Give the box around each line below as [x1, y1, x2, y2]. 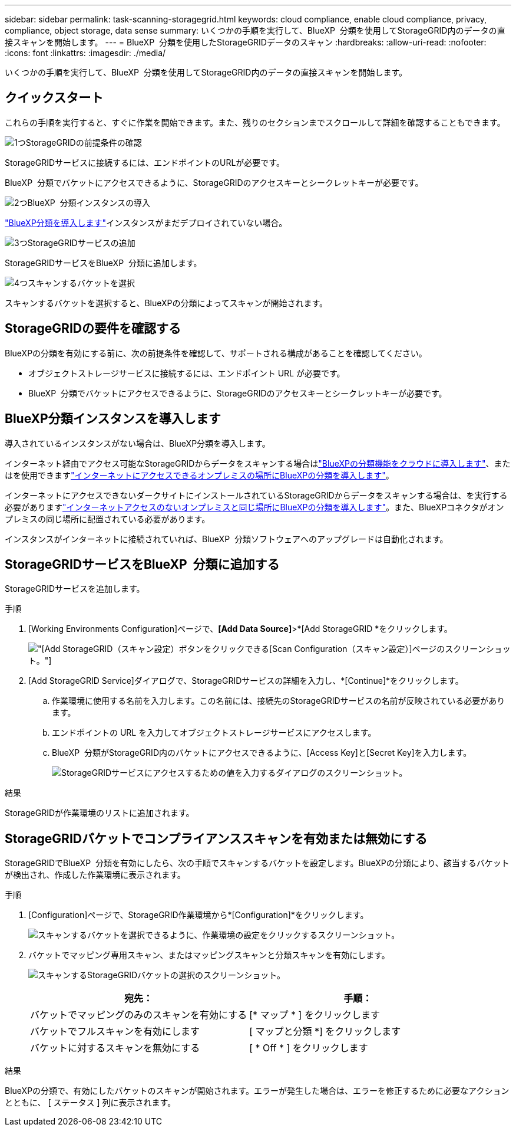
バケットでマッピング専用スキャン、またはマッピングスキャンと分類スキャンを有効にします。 [28, 950, 390, 960]
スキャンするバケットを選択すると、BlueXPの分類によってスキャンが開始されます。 [5, 297, 328, 308]
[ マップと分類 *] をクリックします [249, 1025, 401, 1038]
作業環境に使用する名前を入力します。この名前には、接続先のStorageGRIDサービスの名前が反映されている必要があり [52, 696, 505, 706]
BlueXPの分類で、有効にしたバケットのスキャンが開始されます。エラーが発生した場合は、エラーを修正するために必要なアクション [5, 1086, 510, 1096]
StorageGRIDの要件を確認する [5, 321, 181, 336]
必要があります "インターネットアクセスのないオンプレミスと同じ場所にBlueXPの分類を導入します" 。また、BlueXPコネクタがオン [5, 501, 504, 512]
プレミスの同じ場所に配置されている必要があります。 [5, 513, 210, 524]
